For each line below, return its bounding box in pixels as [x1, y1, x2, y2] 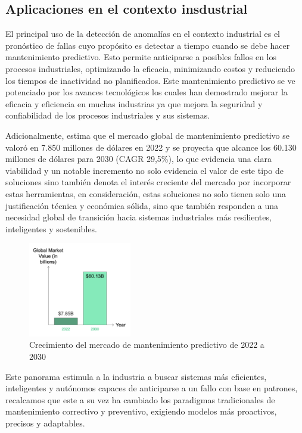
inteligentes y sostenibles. [5, 222, 97, 235]
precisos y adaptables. [5, 416, 85, 429]
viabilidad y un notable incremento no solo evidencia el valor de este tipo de [5, 164, 284, 176]
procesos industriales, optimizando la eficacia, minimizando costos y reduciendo [5, 62, 295, 74]
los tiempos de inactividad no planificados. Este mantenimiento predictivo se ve [5, 74, 295, 86]
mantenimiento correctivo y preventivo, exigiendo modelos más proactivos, [5, 405, 277, 418]
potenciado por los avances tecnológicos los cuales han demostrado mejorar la [5, 86, 288, 98]
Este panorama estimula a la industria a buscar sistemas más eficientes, [5, 370, 267, 382]
